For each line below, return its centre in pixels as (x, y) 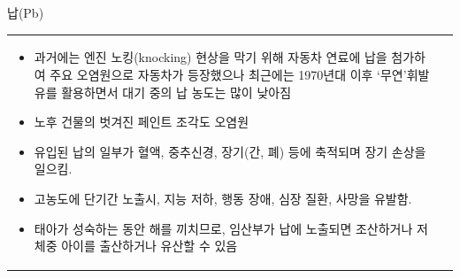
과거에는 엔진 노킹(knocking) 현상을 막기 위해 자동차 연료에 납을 (211, 57)
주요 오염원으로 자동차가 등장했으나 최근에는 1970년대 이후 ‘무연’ (228, 74)
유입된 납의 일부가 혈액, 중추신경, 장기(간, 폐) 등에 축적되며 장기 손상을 (230, 151)
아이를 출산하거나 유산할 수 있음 (149, 246)
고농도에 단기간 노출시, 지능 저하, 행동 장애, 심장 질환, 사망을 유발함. (223, 198)
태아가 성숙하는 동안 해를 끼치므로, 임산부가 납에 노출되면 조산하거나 (223, 228)
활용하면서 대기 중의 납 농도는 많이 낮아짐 (176, 92)
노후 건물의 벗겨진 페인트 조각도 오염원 (142, 122)
